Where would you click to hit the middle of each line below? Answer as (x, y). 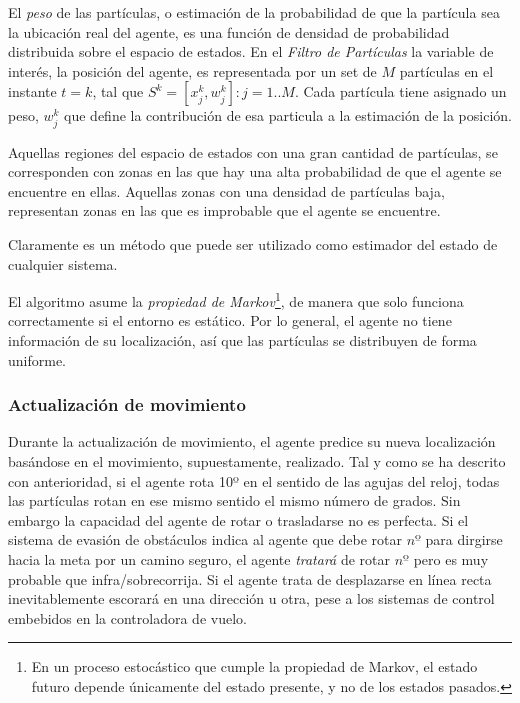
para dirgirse (464, 539)
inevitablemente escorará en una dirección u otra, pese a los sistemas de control (251, 598)
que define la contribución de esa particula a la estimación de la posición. (288, 115)
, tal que (118, 91)
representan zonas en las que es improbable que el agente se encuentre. (224, 210)
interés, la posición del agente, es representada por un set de (192, 70)
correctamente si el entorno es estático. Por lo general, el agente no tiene (230, 320)
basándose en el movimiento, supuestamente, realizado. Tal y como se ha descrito (257, 460)
